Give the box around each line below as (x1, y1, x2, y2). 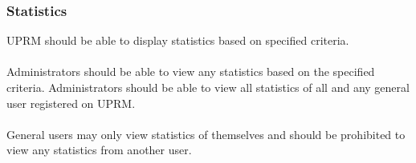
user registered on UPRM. (6, 94, 136, 111)
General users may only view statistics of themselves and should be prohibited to (6, 125, 406, 142)
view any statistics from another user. (6, 141, 192, 158)
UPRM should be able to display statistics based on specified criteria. (6, 32, 349, 49)
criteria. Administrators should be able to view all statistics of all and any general (6, 79, 410, 95)
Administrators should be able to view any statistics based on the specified (6, 63, 375, 80)
